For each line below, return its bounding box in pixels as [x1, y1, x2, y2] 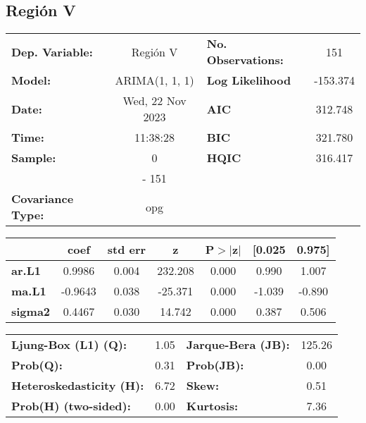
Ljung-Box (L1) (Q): [11, 336, 127, 353]
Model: [11, 72, 51, 89]
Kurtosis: [186, 398, 239, 415]
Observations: [206, 51, 284, 68]
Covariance [11, 190, 74, 207]
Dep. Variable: [11, 43, 93, 60]
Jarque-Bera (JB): [186, 336, 290, 353]
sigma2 [11, 303, 51, 320]
